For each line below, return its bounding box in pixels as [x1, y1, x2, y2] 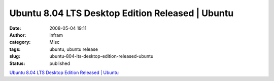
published [49, 60, 71, 66]
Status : [9, 60, 25, 66]
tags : [9, 46, 21, 52]
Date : [9, 25, 21, 31]
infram [49, 32, 63, 38]
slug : [9, 53, 20, 59]
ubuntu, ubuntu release [49, 46, 98, 52]
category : [9, 39, 31, 45]
